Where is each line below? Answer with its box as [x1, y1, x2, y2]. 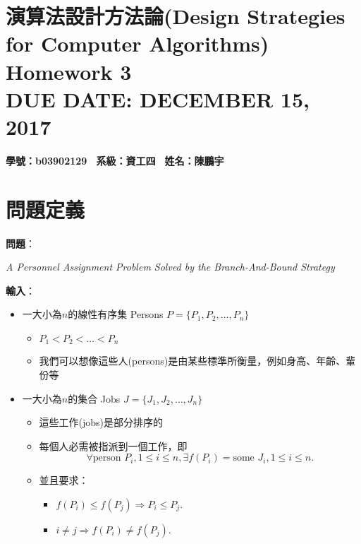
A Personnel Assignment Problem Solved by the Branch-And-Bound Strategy [6, 259, 335, 274]
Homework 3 [6, 57, 132, 85]
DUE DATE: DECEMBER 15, [6, 84, 310, 113]
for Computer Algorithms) [6, 29, 269, 58]
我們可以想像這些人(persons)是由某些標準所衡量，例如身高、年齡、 [39, 353, 346, 368]
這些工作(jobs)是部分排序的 [39, 415, 164, 430]
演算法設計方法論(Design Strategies [6, 1, 345, 30]
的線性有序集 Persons [68, 307, 164, 321]
